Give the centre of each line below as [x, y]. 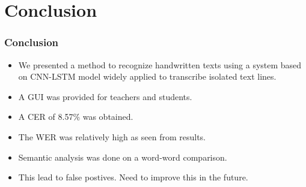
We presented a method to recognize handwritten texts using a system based [160, 64]
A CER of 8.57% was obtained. [76, 117]
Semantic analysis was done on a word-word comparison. [123, 157]
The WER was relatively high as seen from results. [112, 136]
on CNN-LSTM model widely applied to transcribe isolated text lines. [147, 76]
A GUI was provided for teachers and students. [105, 96]
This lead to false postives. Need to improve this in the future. [133, 177]
